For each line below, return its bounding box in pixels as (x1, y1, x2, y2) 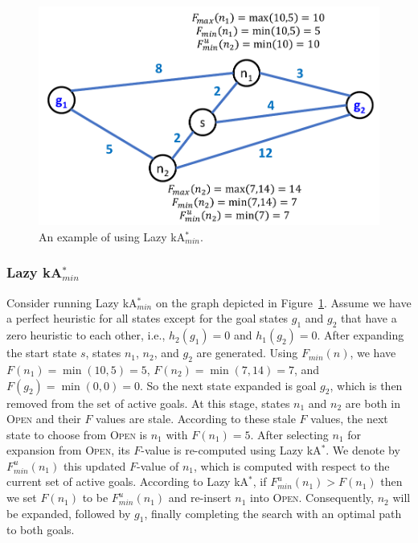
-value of (137, 457, 179, 474)
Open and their (6, 410, 81, 427)
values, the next (310, 410, 388, 427)
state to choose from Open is (6, 426, 147, 442)
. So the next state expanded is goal (139, 376, 317, 393)
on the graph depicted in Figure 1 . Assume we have (155, 294, 412, 311)
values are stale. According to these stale (96, 410, 296, 427)
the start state (6, 344, 77, 361)
